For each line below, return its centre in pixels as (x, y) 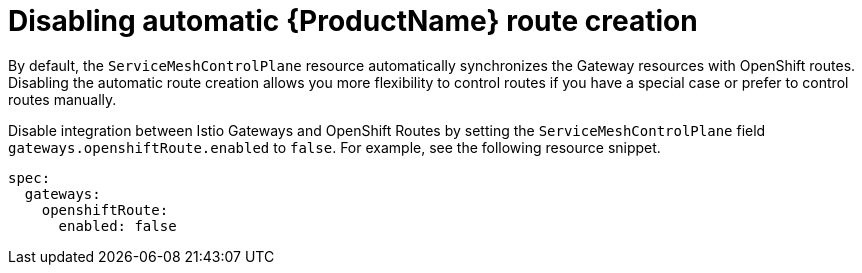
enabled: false (117, 225)
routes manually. (62, 99)
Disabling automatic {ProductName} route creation (353, 21)
